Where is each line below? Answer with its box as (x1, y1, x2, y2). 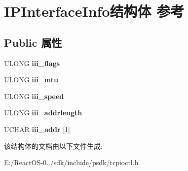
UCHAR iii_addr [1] (4, 124, 70, 134)
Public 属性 (4, 34, 62, 50)
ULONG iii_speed (4, 91, 64, 101)
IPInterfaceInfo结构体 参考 (4, 1, 185, 21)
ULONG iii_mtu (4, 74, 59, 85)
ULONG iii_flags (4, 58, 60, 68)
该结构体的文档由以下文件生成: (4, 140, 103, 151)
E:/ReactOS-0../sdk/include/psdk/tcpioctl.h (4, 157, 139, 168)
